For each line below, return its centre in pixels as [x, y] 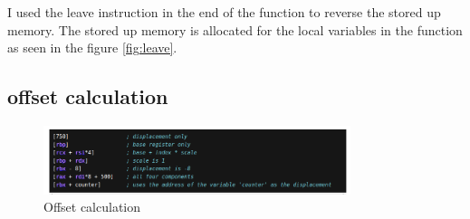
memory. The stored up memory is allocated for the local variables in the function [235, 29]
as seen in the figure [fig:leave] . [92, 48]
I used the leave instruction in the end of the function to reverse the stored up [224, 12]
